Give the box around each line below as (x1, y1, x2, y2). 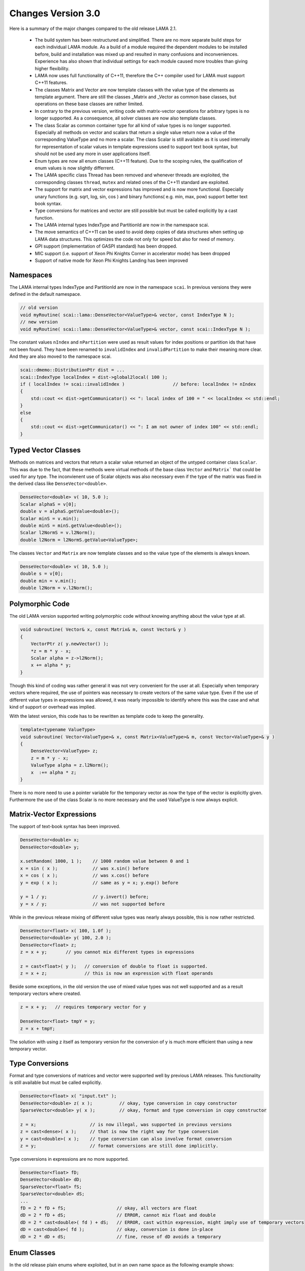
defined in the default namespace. (9, 291, 81, 297)
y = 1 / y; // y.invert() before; (20, 894, 149, 900)
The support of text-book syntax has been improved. (9, 824, 120, 830)
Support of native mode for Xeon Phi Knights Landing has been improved (35, 257, 188, 264)
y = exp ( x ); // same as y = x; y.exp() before (20, 880, 178, 886)
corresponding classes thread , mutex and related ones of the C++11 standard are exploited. (35, 179, 230, 185)
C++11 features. (35, 79, 68, 86)
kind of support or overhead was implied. (9, 704, 96, 710)
